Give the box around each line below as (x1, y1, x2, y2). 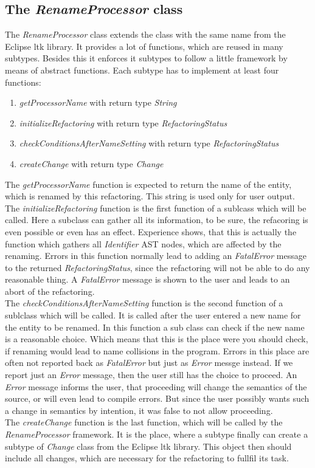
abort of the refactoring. (5, 284, 95, 297)
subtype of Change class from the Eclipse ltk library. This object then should (5, 439, 292, 452)
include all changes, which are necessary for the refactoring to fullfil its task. (5, 452, 289, 464)
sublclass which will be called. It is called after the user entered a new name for (5, 309, 301, 322)
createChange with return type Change (19, 157, 164, 170)
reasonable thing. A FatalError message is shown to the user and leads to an (5, 273, 290, 286)
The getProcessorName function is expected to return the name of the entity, (5, 177, 292, 190)
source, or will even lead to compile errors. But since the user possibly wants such (5, 392, 310, 405)
